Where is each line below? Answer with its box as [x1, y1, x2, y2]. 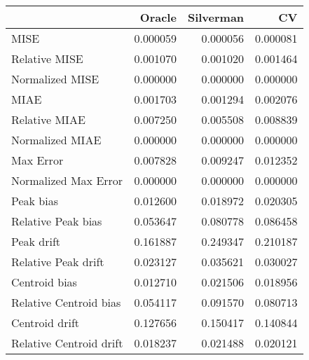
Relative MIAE [11, 111, 85, 127]
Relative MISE [11, 50, 83, 67]
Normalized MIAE [11, 132, 102, 148]
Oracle [139, 9, 177, 25]
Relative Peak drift [11, 254, 104, 270]
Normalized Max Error [11, 172, 123, 188]
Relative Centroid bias [11, 294, 121, 310]
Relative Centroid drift [11, 335, 123, 351]
